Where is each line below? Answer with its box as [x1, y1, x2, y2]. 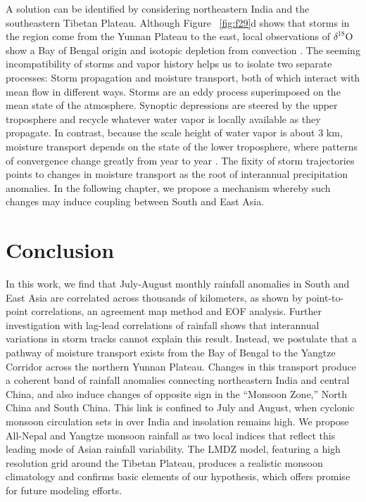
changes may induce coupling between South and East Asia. [6, 194, 265, 209]
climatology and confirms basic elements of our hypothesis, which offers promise [6, 469, 351, 484]
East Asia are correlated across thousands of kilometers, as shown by [6, 290, 303, 304]
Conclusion [6, 236, 115, 264]
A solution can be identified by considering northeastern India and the [6, 1, 310, 15]
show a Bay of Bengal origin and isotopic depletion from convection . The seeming [6, 42, 360, 57]
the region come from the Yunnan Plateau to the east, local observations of [6, 29, 330, 44]
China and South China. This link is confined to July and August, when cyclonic [6, 400, 355, 415]
